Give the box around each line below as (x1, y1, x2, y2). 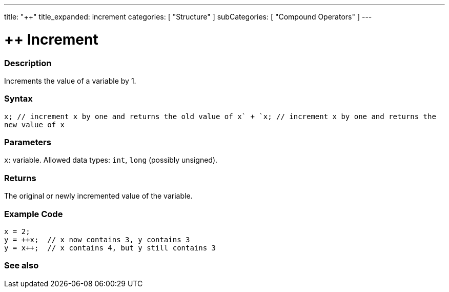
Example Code (4, 208, 63, 219)
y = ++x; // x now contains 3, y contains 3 (4, 235, 190, 244)
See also (4, 260, 39, 271)
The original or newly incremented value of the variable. (4, 191, 193, 201)
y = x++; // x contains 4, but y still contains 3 (4, 243, 216, 252)
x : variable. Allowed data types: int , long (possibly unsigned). (4, 155, 218, 165)
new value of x (4, 120, 65, 129)
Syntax (4, 93, 33, 104)
